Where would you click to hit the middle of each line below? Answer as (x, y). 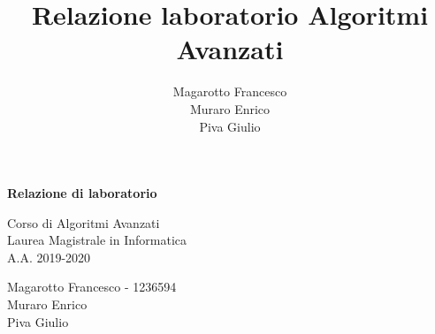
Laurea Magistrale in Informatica (97, 240)
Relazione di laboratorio (82, 193)
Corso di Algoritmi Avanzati (84, 222)
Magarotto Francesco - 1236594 (92, 287)
